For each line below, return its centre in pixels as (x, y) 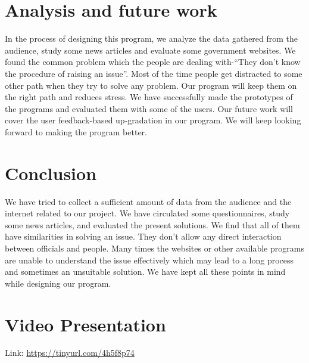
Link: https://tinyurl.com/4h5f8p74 (70, 353)
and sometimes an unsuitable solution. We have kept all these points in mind (145, 272)
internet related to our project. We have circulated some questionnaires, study (147, 213)
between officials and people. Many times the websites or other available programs (154, 248)
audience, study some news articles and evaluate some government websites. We (150, 50)
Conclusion (51, 173)
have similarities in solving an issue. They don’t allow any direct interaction (143, 236)
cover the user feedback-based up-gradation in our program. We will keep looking (153, 120)
